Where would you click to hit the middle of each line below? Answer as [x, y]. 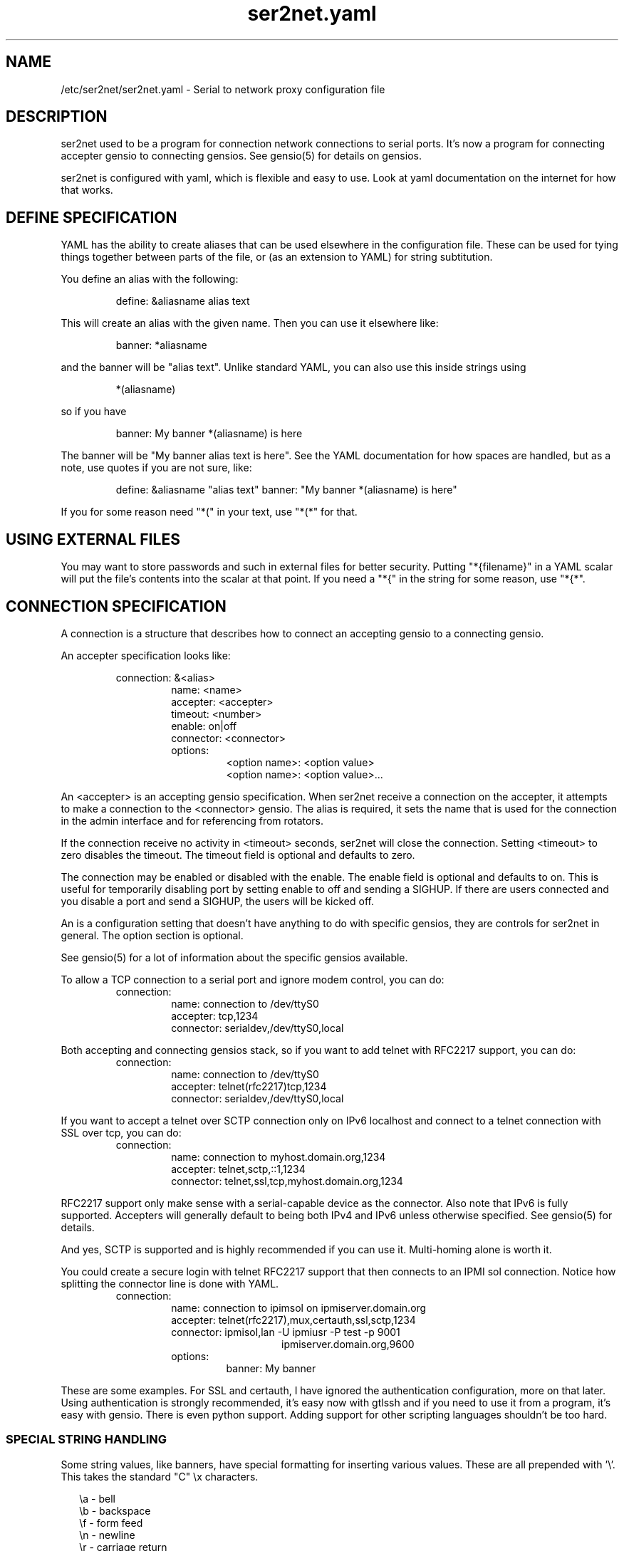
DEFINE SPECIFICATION [92, 217]
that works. [87, 190]
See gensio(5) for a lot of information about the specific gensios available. [234, 957]
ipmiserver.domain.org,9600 [348, 1344]
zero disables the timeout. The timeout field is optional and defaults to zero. [238, 855]
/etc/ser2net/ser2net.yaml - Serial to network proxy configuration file [223, 89]
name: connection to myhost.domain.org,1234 [279, 1156]
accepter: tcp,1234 [215, 1015]
